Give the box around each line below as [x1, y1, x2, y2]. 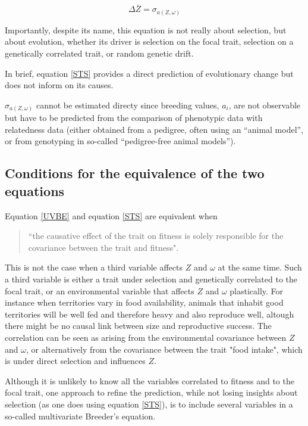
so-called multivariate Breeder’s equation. [5, 409, 156, 422]
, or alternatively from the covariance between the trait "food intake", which [26, 343, 303, 355]
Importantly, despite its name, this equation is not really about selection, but [5, 23, 287, 36]
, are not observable [228, 98, 301, 111]
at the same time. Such [218, 261, 302, 273]
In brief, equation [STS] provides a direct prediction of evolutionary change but [5, 67, 294, 79]
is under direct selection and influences [5, 355, 146, 367]
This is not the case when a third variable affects [5, 261, 183, 273]
